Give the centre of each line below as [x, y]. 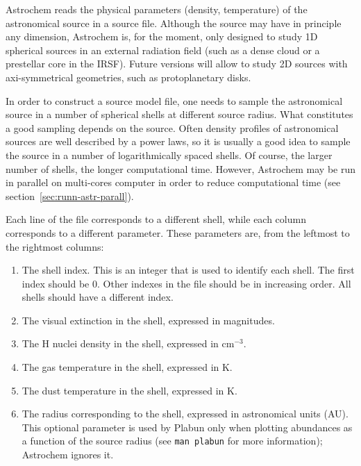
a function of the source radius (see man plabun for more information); [172, 441]
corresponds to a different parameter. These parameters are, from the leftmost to [178, 232]
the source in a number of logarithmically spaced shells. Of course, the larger [169, 155]
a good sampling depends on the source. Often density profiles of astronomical [172, 127]
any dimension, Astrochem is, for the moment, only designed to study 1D [162, 36]
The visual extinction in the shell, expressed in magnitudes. [148, 320]
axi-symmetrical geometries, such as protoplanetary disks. [128, 77]
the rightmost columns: [55, 246]
